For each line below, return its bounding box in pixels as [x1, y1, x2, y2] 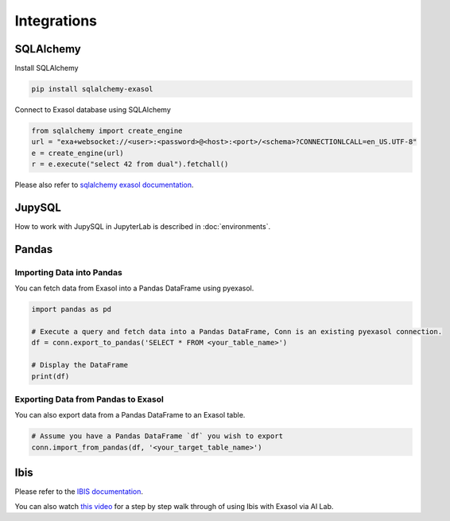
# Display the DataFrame [31, 360, 129, 370]
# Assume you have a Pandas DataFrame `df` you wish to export [31, 432, 284, 441]
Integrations [14, 12, 98, 29]
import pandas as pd [31, 305, 111, 314]
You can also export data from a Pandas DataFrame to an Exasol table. [14, 410, 246, 420]
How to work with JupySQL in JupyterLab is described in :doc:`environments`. [14, 222, 270, 231]
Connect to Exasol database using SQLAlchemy [14, 105, 171, 115]
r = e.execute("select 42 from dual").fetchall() [31, 160, 229, 169]
